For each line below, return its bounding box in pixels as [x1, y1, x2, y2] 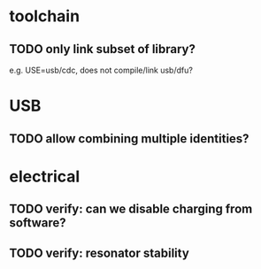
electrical [9, 166, 81, 187]
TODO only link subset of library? [9, 42, 196, 57]
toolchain [9, 6, 81, 27]
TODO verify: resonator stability [9, 245, 190, 260]
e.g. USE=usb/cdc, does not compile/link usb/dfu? [9, 65, 193, 75]
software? [9, 215, 66, 231]
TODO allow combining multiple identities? [9, 131, 249, 146]
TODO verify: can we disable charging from [9, 202, 253, 217]
